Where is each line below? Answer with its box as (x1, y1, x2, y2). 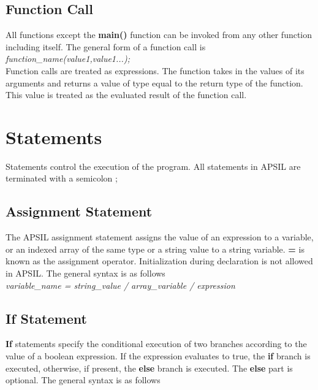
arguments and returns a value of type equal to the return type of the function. (6, 76, 303, 89)
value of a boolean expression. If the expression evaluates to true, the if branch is (6, 350, 311, 362)
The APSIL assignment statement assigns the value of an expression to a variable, (6, 231, 314, 243)
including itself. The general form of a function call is (6, 40, 206, 53)
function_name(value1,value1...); (6, 52, 130, 65)
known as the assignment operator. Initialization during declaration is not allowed (6, 254, 313, 267)
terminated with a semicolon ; (6, 172, 118, 185)
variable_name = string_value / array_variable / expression (6, 278, 235, 291)
